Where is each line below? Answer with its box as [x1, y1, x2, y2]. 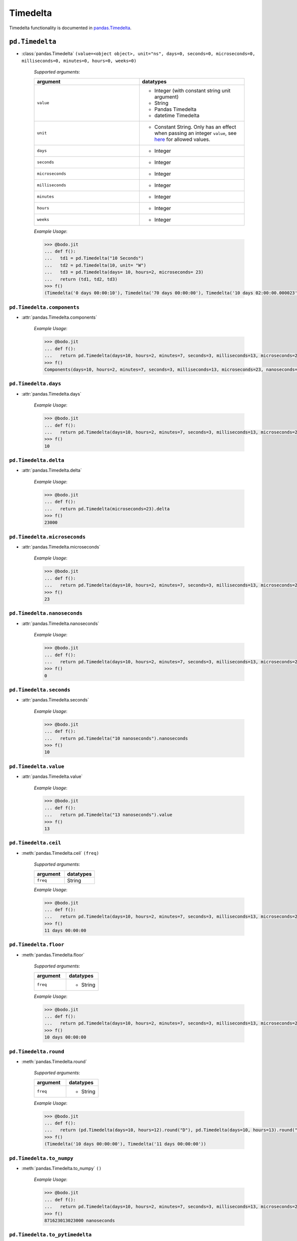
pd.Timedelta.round [9, 1048, 64, 1055]
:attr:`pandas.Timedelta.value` [21, 773, 83, 779]
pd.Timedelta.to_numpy [9, 1155, 74, 1162]
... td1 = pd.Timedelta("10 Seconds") [44, 256, 144, 261]
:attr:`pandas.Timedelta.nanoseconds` [21, 620, 99, 626]
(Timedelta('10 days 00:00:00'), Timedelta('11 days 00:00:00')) [44, 1141, 206, 1147]
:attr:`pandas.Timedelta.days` [21, 391, 82, 397]
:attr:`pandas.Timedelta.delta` [21, 467, 82, 474]
